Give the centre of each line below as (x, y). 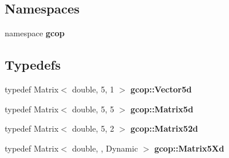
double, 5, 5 (93, 109)
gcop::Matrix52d (164, 128)
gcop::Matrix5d (162, 109)
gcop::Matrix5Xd (189, 148)
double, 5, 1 (93, 89)
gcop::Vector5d (161, 89)
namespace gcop (35, 33)
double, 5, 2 (93, 128)
